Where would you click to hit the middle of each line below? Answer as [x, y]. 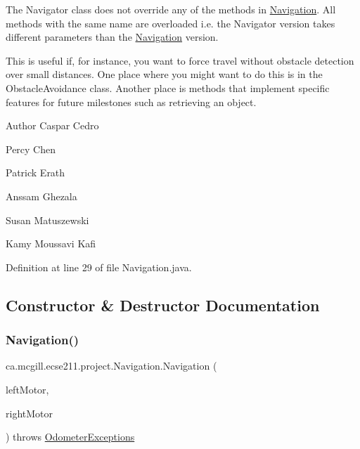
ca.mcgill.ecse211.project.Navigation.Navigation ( [111, 366]
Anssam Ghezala [41, 196]
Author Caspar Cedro [52, 125]
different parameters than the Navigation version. [112, 37]
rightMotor [29, 413]
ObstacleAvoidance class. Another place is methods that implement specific [168, 87]
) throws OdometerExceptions [70, 437]
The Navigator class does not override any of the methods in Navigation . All [171, 9]
